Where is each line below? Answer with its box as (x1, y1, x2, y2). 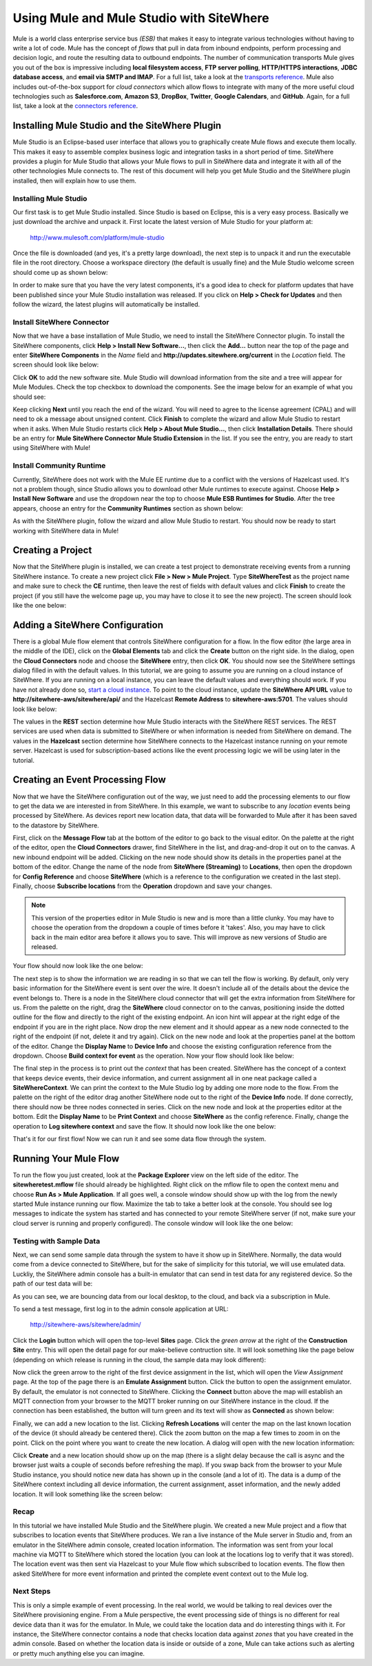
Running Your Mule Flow (12, 1153, 120, 1164)
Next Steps (12, 1587, 51, 1596)
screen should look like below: (12, 360, 99, 369)
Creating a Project (12, 544, 92, 556)
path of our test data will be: (12, 1279, 93, 1288)
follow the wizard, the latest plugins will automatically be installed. (12, 300, 200, 309)
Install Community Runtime (12, 461, 106, 471)
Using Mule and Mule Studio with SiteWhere (12, 10, 269, 25)
